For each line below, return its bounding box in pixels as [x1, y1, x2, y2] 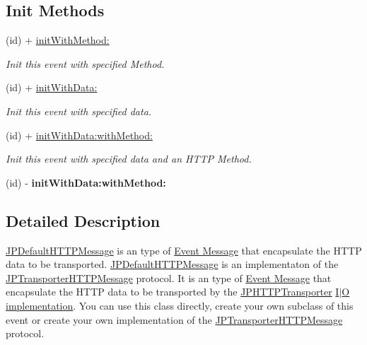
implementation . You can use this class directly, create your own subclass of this [6, 298, 354, 312]
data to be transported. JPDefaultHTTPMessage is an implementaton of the [6, 257, 339, 271]
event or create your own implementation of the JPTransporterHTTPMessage [6, 312, 343, 327]
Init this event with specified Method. [6, 56, 165, 71]
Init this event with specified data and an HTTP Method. [6, 151, 252, 166]
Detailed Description [6, 209, 161, 231]
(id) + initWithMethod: [6, 33, 110, 47]
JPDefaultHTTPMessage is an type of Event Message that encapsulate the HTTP [6, 242, 362, 257]
